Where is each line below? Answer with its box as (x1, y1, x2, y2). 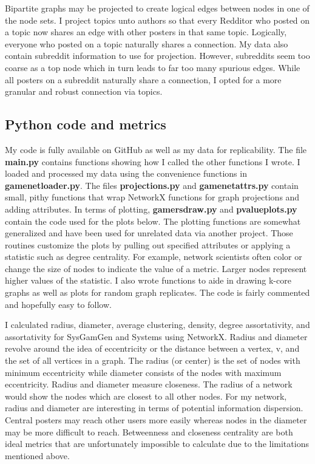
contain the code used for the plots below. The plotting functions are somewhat (5, 214, 301, 227)
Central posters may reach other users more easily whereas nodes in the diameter (5, 414, 307, 426)
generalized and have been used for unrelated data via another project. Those (5, 227, 293, 239)
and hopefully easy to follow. (5, 298, 112, 310)
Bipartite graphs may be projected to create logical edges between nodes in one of (5, 2, 310, 14)
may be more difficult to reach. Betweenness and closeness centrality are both (5, 425, 293, 438)
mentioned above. (5, 449, 70, 462)
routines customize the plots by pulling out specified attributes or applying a (5, 238, 291, 251)
